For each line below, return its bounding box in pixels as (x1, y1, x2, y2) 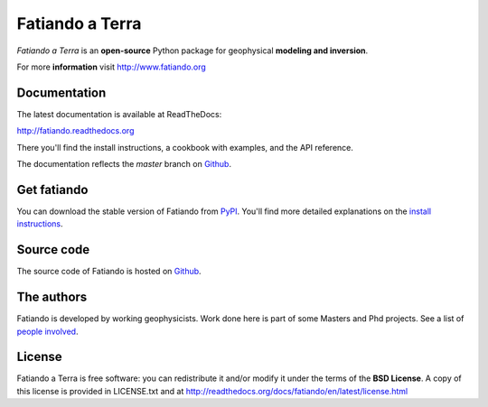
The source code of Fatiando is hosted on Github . (16, 266, 202, 277)
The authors (16, 290, 88, 305)
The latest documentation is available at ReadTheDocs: (16, 108, 222, 119)
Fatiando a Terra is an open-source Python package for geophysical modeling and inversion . (16, 45, 369, 56)
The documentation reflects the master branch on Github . (16, 159, 232, 170)
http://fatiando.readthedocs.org (16, 125, 135, 136)
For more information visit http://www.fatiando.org (16, 61, 207, 72)
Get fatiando (16, 181, 89, 198)
